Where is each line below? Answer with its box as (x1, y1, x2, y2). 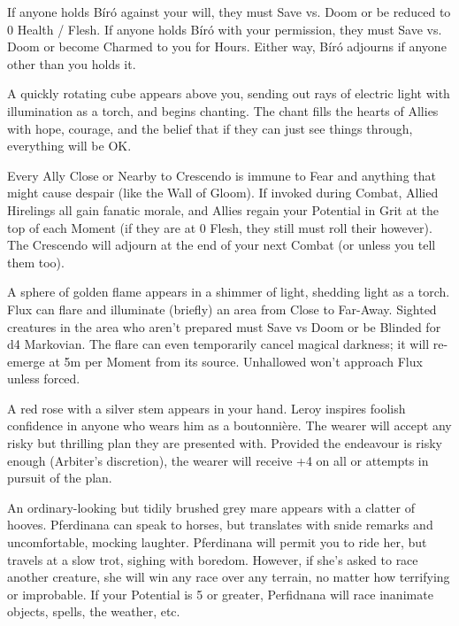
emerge (7, 352, 45, 370)
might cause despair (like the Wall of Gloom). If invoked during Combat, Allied (7, 183, 439, 202)
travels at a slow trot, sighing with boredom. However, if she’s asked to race (7, 550, 418, 568)
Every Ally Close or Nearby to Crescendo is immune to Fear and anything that (7, 166, 436, 184)
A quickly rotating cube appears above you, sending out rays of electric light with (7, 84, 450, 103)
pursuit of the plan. (7, 468, 112, 487)
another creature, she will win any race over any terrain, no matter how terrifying (7, 568, 450, 586)
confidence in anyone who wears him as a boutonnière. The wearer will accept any (7, 416, 452, 435)
